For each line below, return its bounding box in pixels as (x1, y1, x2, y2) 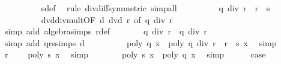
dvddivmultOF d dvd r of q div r (41, 13, 173, 25)
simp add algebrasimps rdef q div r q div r (4, 25, 207, 37)
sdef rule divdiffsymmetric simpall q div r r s (41, 2, 270, 14)
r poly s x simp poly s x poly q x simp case (4, 48, 266, 60)
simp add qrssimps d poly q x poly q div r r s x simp (4, 36, 277, 49)
